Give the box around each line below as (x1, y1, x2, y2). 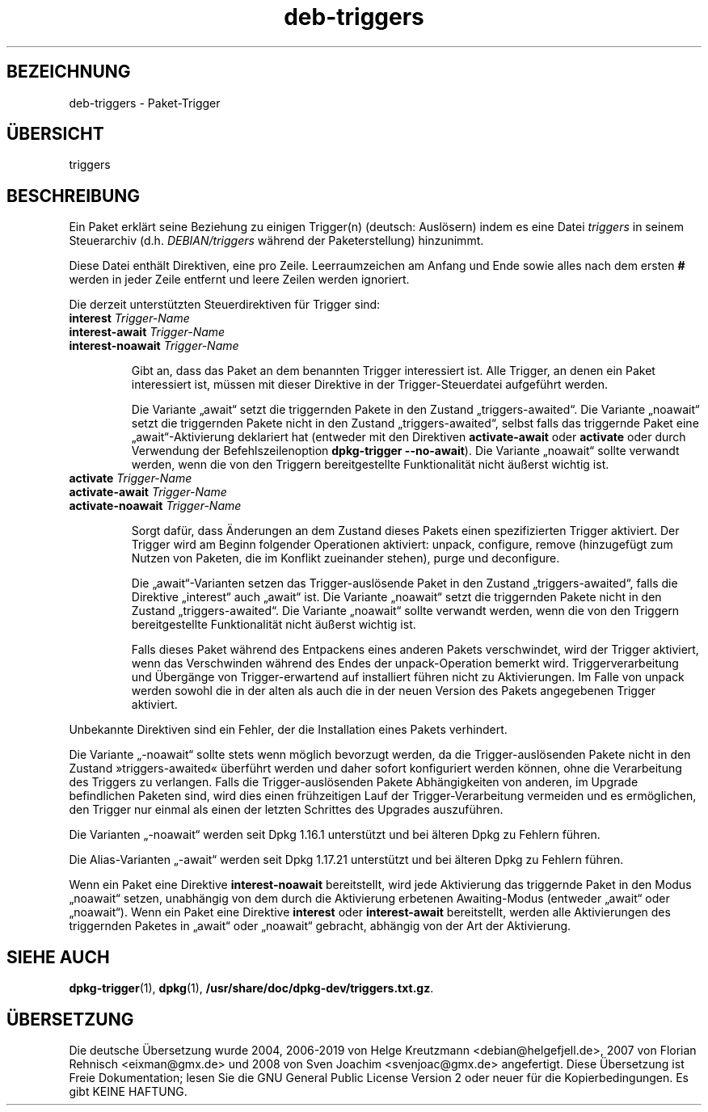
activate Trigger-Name (69, 471, 192, 486)
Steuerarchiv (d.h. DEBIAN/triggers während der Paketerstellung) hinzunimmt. (69, 234, 484, 248)
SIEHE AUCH (6, 946, 110, 967)
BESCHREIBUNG (6, 185, 141, 206)
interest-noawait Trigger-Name (69, 339, 239, 353)
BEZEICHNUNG (6, 61, 131, 82)
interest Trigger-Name (69, 311, 190, 326)
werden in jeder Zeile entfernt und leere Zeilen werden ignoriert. (69, 272, 410, 287)
